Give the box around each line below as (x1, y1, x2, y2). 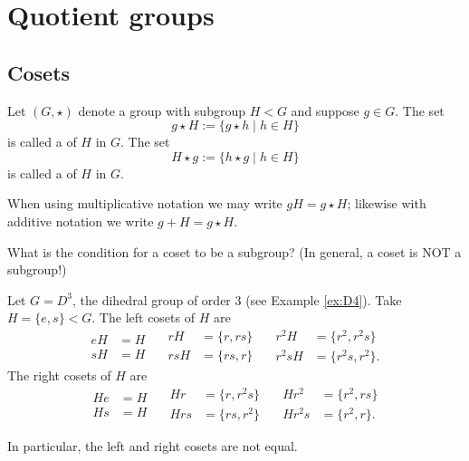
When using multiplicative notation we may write (7, 194, 282, 213)
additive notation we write (7, 211, 154, 230)
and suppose (291, 101, 359, 120)
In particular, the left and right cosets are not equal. (7, 436, 298, 455)
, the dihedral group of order (72, 290, 231, 309)
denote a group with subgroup (78, 101, 245, 120)
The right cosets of (7, 366, 111, 385)
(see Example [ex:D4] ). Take (245, 290, 402, 309)
